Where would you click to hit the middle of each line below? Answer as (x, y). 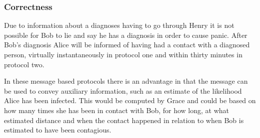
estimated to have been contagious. (58, 130)
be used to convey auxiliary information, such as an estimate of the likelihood (123, 90)
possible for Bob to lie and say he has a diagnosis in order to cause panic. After (126, 35)
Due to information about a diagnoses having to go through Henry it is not (119, 25)
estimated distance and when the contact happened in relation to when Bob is (124, 120)
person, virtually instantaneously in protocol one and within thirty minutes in (123, 54)
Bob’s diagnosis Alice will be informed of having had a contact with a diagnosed (127, 45)
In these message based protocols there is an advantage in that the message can (126, 81)
